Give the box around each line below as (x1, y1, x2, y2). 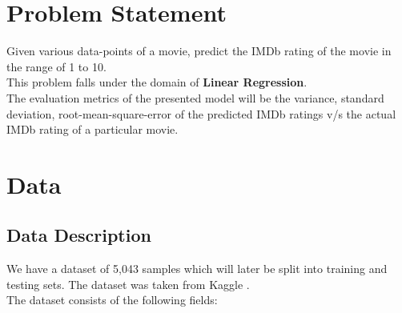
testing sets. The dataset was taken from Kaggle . (6, 275, 250, 292)
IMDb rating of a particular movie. (6, 121, 179, 138)
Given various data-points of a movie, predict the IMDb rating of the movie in (6, 42, 392, 59)
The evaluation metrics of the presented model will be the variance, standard (6, 89, 384, 106)
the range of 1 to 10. (6, 58, 107, 74)
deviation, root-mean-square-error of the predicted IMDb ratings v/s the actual (6, 105, 396, 122)
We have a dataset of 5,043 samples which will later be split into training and (6, 260, 388, 277)
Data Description (6, 223, 151, 247)
